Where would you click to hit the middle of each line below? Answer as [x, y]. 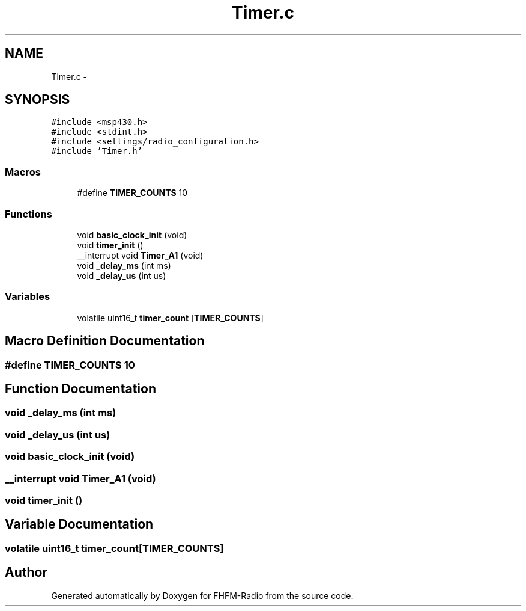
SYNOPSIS [38, 100]
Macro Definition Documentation [105, 341]
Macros [23, 172]
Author [26, 573]
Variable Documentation [79, 524]
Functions [29, 214]
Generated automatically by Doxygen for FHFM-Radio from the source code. [202, 595]
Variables [28, 297]
